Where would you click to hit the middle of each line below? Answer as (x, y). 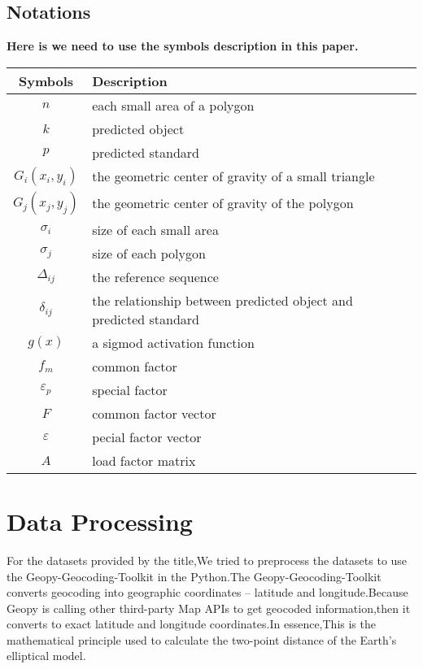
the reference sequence (155, 276)
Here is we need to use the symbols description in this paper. (183, 46)
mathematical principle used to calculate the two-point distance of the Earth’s (202, 639)
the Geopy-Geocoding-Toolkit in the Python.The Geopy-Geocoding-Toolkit (194, 576)
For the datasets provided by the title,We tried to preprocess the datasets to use (207, 560)
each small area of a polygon (173, 105)
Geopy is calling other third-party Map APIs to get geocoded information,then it (209, 608)
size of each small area (155, 229)
